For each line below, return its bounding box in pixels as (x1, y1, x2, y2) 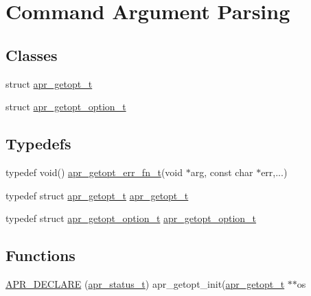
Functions (5, 245, 76, 266)
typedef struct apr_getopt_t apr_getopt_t (5, 188, 189, 202)
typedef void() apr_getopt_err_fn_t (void (5, 164, 183, 179)
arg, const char (190, 164, 253, 179)
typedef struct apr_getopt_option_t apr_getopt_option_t (5, 211, 257, 225)
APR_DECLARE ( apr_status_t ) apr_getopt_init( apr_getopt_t (5, 276, 285, 291)
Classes (5, 44, 58, 65)
